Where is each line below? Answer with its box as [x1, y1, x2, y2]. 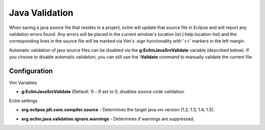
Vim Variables [9, 80, 37, 86]
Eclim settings [9, 98, 38, 104]
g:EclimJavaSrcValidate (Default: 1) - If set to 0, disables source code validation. [21, 89, 185, 95]
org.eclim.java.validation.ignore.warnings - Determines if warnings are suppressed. [21, 116, 195, 122]
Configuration [9, 67, 53, 75]
